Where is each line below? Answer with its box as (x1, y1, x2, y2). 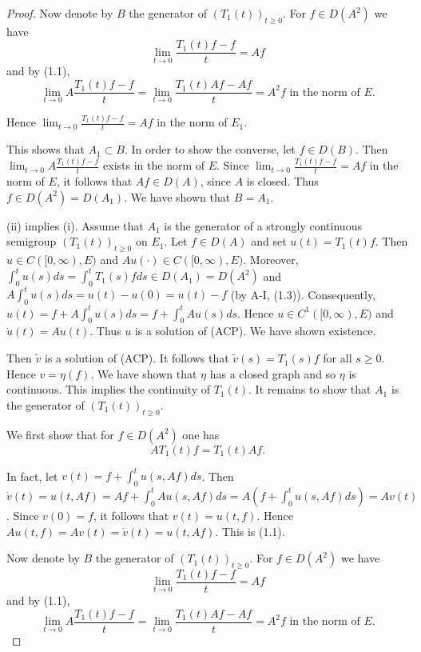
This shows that (6, 141, 85, 158)
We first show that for (6, 426, 114, 442)
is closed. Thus (246, 172, 319, 189)
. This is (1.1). (215, 522, 285, 539)
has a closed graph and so (209, 365, 336, 382)
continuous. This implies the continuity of (6, 381, 210, 398)
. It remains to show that (248, 381, 371, 398)
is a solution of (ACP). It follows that (45, 350, 229, 366)
